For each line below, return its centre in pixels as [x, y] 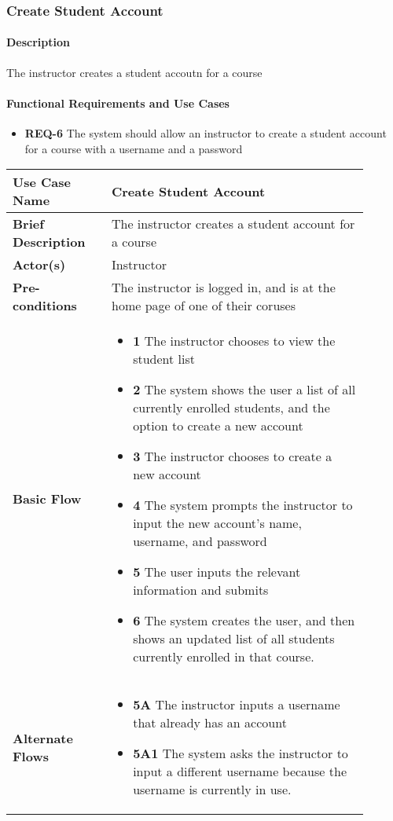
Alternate [43, 738]
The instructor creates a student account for [233, 224]
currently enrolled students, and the [231, 408]
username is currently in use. [212, 790]
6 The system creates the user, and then [244, 621]
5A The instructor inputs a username [237, 705]
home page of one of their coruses [204, 306]
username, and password [200, 541]
